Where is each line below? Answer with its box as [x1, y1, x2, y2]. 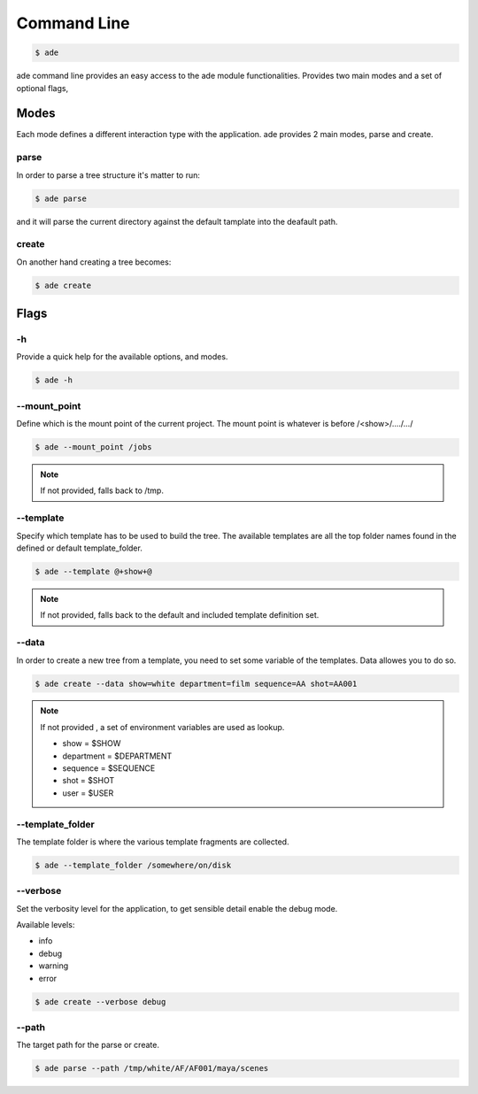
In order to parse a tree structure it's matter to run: [16, 169, 201, 181]
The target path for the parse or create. [16, 1040, 159, 1051]
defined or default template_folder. [16, 543, 143, 553]
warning [38, 960, 69, 971]
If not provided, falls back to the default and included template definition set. [40, 610, 320, 620]
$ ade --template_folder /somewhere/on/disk [35, 859, 232, 870]
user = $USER [62, 788, 114, 798]
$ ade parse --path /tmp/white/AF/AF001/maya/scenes [35, 1063, 269, 1074]
